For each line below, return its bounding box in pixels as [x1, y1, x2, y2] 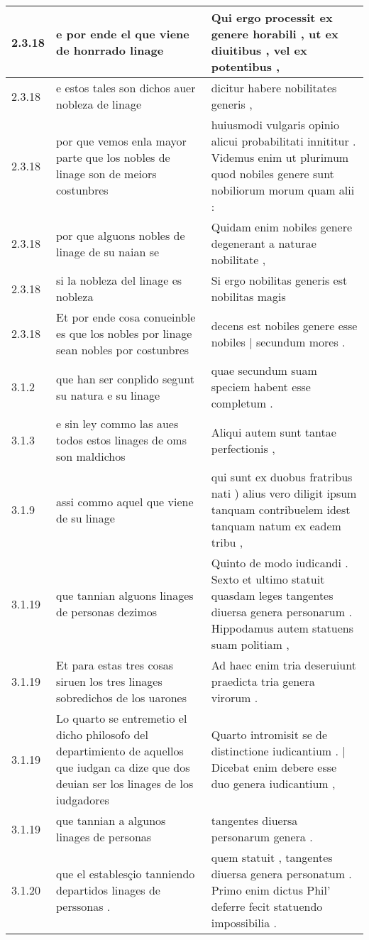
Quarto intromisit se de [211, 726, 328, 743]
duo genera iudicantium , [211, 775, 336, 792]
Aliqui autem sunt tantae [211, 423, 336, 440]
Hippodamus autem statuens [211, 620, 353, 636]
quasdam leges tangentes [211, 587, 334, 603]
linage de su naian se [56, 243, 160, 260]
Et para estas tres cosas [56, 657, 174, 673]
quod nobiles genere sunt [211, 165, 334, 182]
